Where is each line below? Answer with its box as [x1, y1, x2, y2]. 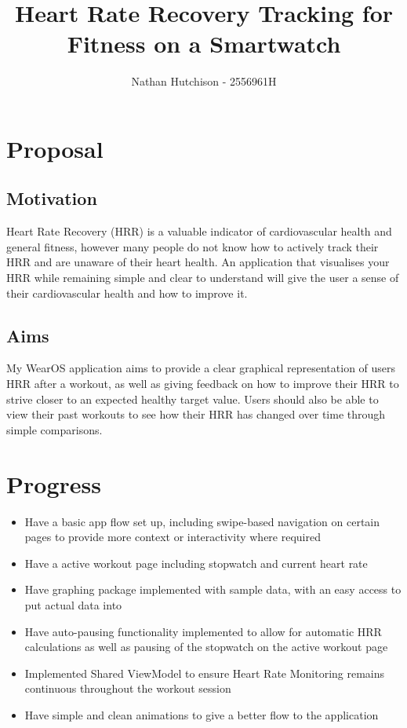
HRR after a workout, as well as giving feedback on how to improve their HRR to [6, 375, 399, 392]
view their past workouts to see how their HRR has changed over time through [6, 406, 386, 423]
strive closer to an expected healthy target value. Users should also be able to [6, 390, 379, 407]
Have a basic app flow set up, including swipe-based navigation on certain [24, 513, 380, 529]
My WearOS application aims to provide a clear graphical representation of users [6, 360, 396, 376]
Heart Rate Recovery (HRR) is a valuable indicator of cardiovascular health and [6, 223, 392, 240]
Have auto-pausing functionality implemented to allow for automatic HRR [24, 623, 382, 639]
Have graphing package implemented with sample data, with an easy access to [24, 581, 402, 598]
